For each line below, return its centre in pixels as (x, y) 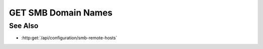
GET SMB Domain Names (61, 13)
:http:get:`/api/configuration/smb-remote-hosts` (69, 38)
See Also (24, 26)
